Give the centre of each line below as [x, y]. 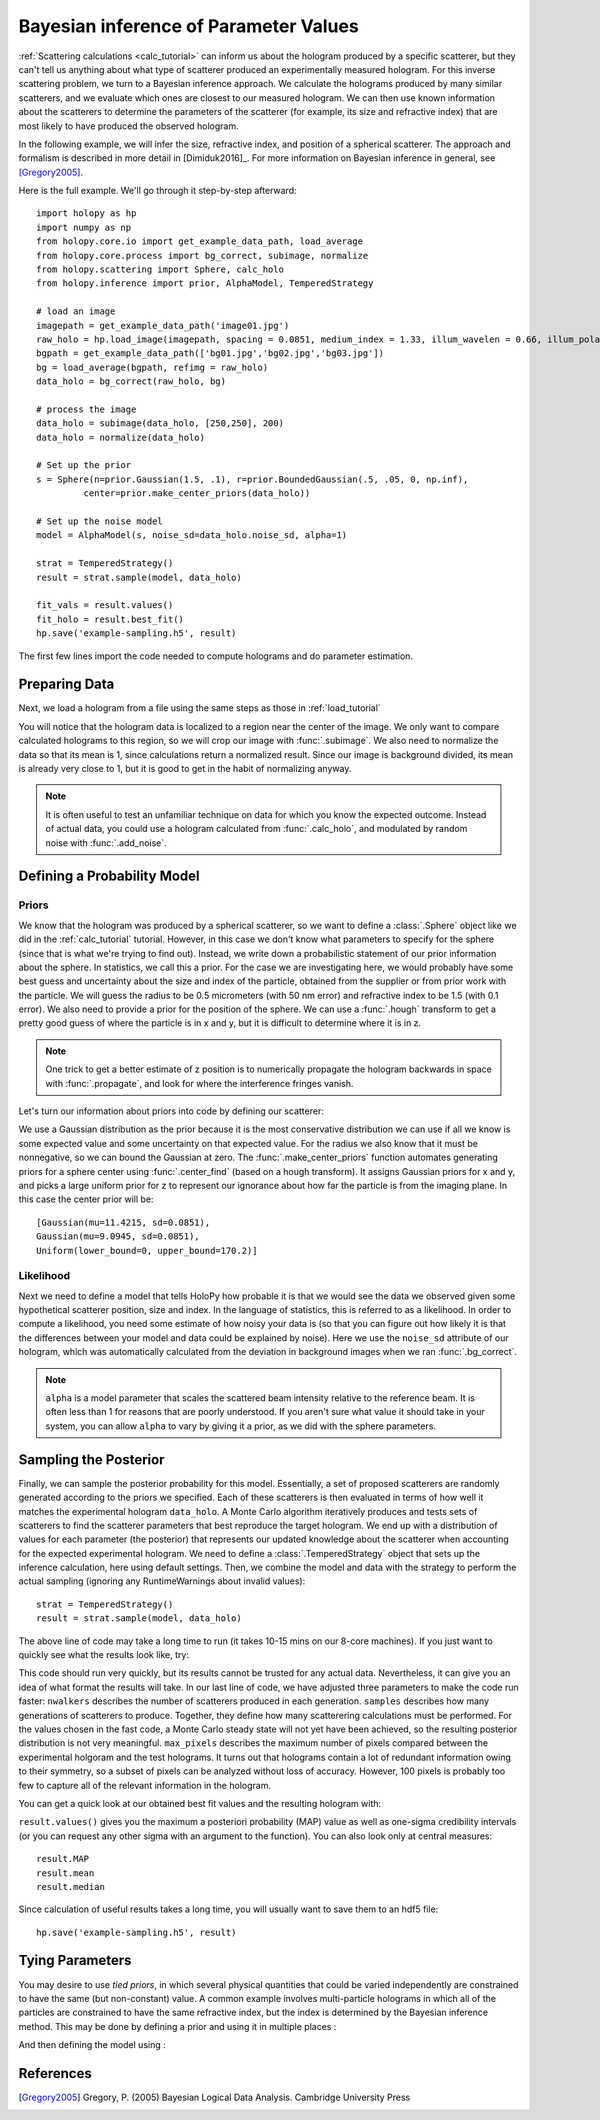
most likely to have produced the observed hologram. [128, 126]
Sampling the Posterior [91, 1459]
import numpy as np [84, 227]
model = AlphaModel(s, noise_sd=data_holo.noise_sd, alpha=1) [192, 535]
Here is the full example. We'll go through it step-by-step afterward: [157, 191]
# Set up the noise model [100, 521]
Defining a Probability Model [109, 876]
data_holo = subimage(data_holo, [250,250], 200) [160, 423]
